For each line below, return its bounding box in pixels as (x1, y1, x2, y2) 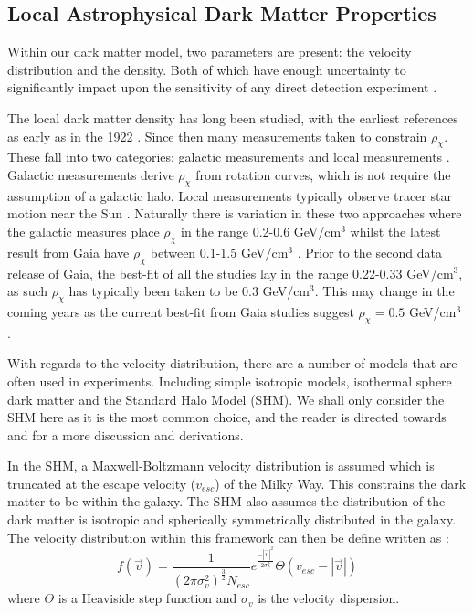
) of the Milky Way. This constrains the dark (215, 473, 467, 492)
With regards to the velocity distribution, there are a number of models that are (7, 354, 457, 373)
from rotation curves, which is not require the (195, 164, 451, 184)
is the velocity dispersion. (258, 588, 400, 608)
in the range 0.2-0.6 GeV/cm (181, 221, 342, 240)
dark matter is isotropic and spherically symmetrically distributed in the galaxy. (7, 510, 457, 529)
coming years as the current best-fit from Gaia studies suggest (7, 302, 354, 321)
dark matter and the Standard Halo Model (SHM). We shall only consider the (7, 389, 445, 408)
